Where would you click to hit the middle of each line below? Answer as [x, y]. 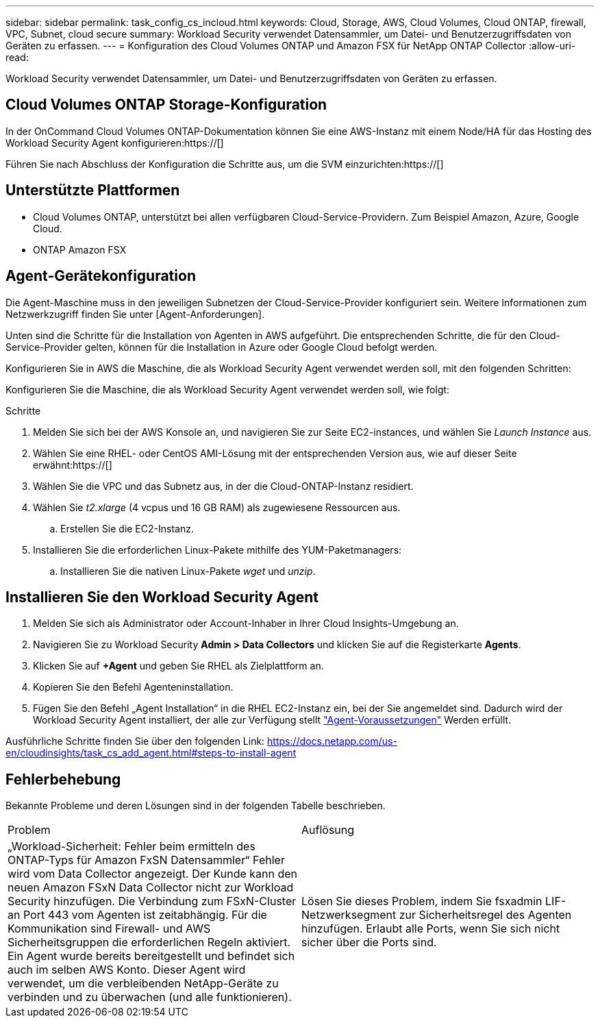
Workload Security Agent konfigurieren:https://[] [115, 143]
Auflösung [328, 830]
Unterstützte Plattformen [93, 190]
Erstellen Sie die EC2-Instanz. [127, 528]
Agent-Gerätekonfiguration [101, 276]
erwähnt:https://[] [73, 465]
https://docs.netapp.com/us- [332, 741]
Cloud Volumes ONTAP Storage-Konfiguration [166, 105]
